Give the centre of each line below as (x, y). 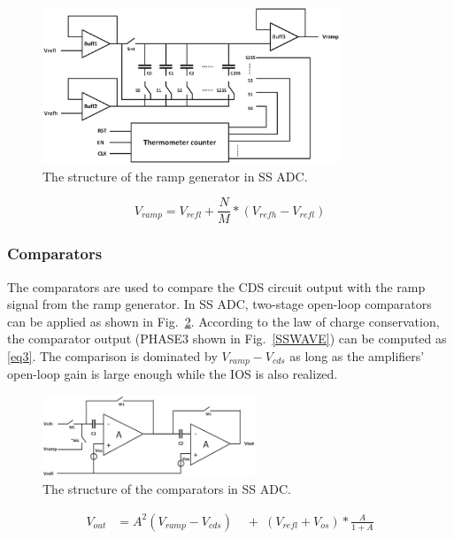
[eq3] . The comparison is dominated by (112, 356)
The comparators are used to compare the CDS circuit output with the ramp (216, 286)
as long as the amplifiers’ (357, 356)
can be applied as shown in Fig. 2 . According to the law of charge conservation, (223, 321)
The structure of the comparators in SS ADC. (167, 489)
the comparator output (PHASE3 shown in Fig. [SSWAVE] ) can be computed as (227, 339)
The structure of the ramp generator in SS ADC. (175, 176)
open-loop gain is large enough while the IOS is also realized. (173, 374)
